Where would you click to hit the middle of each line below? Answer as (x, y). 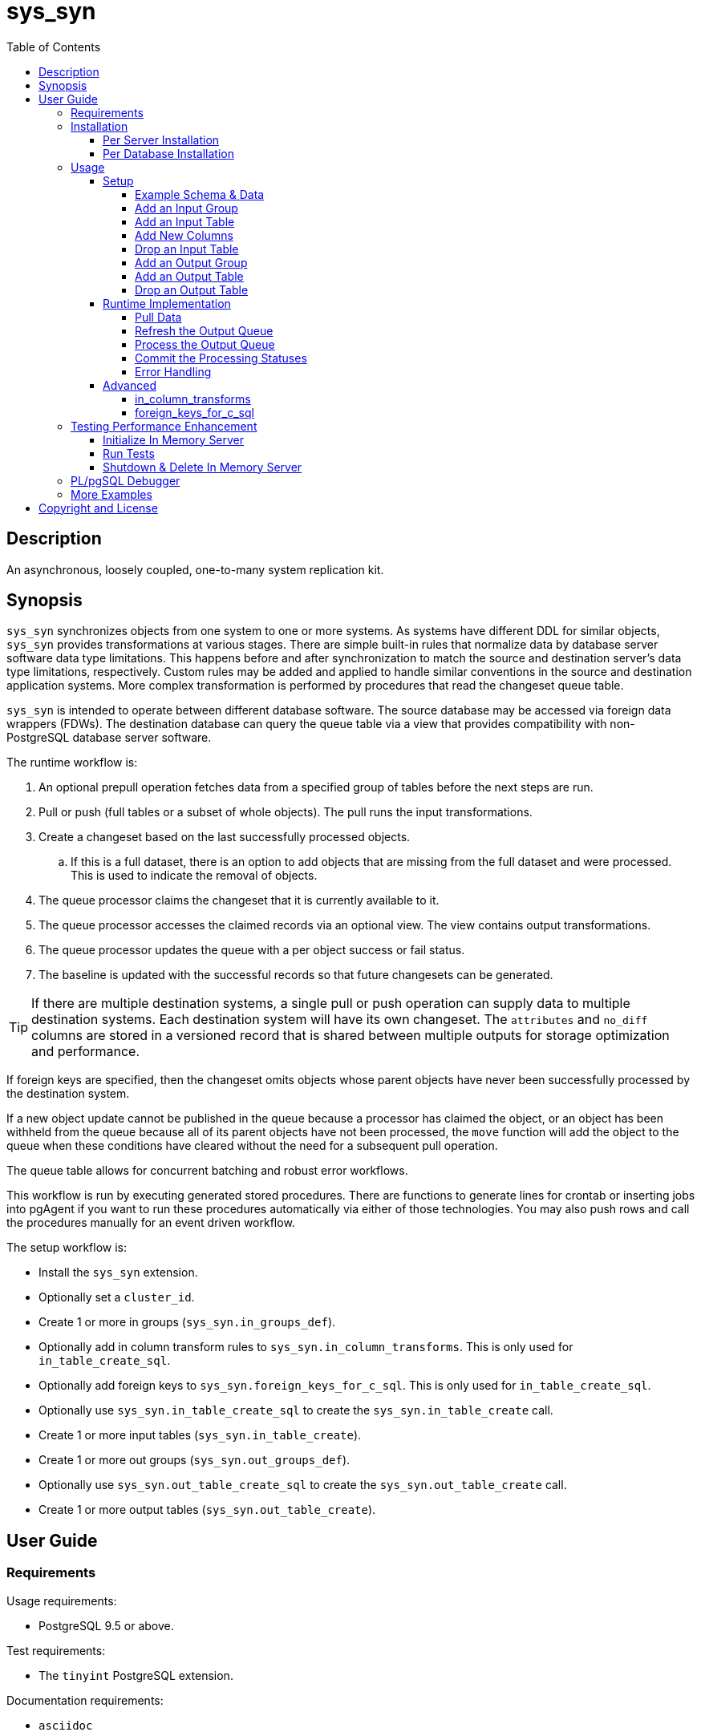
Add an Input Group (186, 208)
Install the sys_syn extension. (118, 1273)
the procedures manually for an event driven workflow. (151, 1223)
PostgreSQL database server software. (109, 738)
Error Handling (173, 371)
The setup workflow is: (67, 1248)
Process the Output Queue (205, 344)
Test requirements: (56, 1650)
